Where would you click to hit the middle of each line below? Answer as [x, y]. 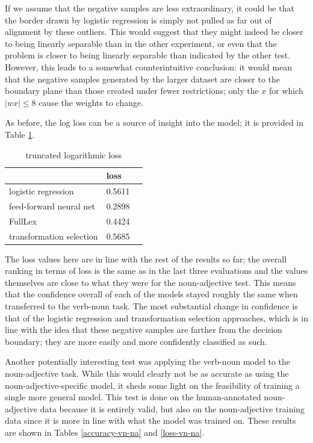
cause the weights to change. [91, 102]
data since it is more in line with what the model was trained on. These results [150, 420]
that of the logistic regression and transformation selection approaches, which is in [156, 318]
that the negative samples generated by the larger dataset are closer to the [143, 79]
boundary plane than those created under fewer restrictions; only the [132, 91]
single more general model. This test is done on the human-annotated [133, 397]
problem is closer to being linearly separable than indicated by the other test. [148, 55]
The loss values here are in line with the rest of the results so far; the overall [146, 259]
